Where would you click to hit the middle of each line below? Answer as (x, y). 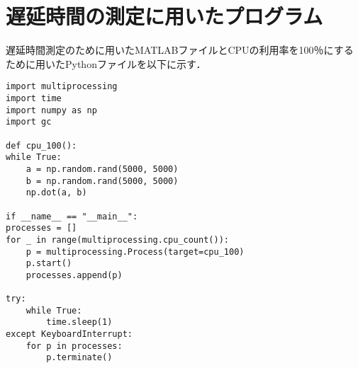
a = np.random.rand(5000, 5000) (102, 169)
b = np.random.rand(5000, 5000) (102, 181)
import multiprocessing (62, 87)
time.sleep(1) (79, 322)
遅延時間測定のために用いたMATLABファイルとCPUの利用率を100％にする (180, 50)
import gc (29, 122)
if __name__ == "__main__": (72, 216)
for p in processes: (74, 346)
